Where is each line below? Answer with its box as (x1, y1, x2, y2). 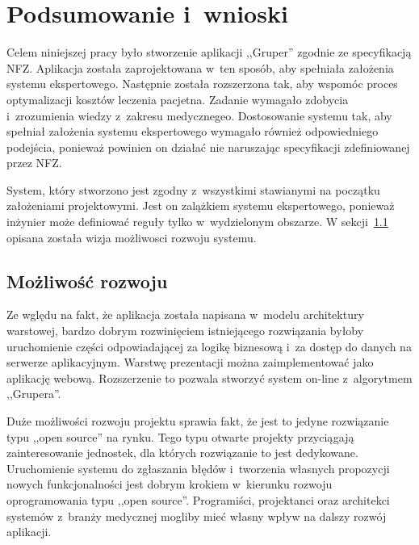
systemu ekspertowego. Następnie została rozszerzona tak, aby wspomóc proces (6, 75, 398, 92)
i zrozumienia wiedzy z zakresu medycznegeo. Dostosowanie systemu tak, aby (6, 107, 392, 124)
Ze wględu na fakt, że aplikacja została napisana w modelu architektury (6, 306, 364, 323)
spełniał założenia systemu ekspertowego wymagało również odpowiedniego (6, 123, 379, 140)
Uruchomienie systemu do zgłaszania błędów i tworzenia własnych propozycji (6, 459, 390, 476)
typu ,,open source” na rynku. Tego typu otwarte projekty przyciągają (6, 428, 354, 445)
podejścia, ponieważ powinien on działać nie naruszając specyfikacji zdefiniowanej (6, 138, 410, 155)
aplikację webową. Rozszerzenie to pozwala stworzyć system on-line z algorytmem (6, 369, 413, 386)
